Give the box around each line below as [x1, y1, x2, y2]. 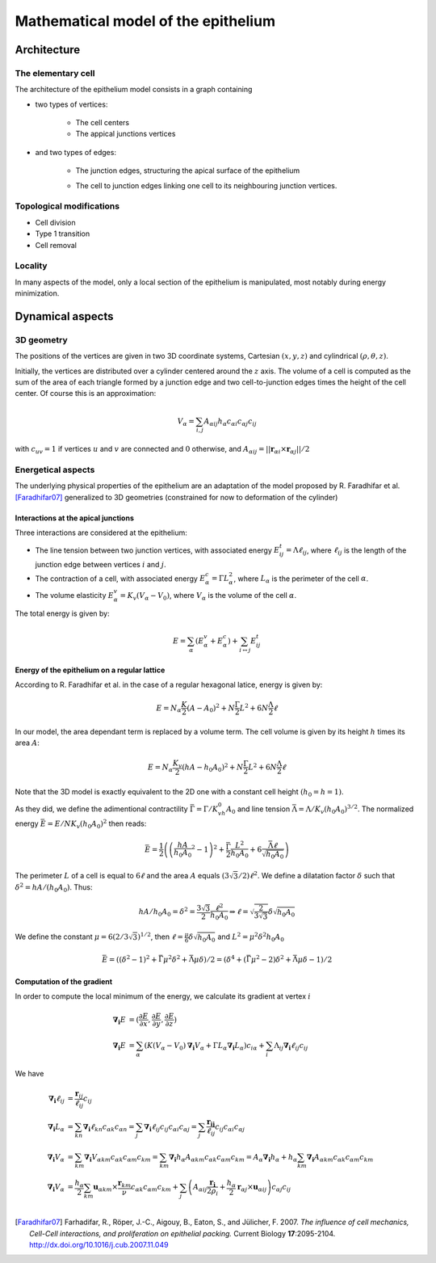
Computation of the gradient [15, 976, 113, 986]
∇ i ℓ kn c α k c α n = [82, 1122, 135, 1133]
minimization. [15, 288, 60, 298]
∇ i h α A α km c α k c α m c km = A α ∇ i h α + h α [168, 1152, 298, 1164]
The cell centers [75, 118, 129, 128]
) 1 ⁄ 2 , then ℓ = [137, 931, 184, 941]
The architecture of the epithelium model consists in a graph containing [15, 85, 253, 95]
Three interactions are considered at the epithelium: [15, 528, 187, 537]
